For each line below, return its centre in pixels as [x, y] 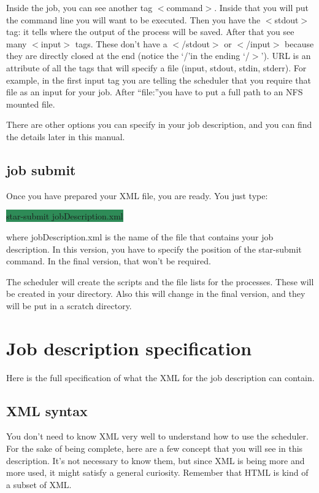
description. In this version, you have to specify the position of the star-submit [154, 249]
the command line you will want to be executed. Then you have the [133, 19]
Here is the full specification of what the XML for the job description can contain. [160, 377]
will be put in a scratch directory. [69, 305]
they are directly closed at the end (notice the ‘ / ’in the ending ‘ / [128, 56]
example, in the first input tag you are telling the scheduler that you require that [159, 80]
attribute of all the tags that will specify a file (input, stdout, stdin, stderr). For [156, 67]
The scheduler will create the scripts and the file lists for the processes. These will [160, 281]
